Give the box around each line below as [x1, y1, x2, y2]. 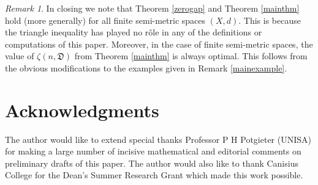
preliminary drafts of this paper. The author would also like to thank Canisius [5, 156, 298, 169]
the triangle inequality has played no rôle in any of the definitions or [5, 26, 262, 38]
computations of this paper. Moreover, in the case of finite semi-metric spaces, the [5, 37, 313, 50]
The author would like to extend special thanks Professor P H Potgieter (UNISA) [5, 132, 311, 145]
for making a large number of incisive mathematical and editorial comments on [5, 145, 301, 158]
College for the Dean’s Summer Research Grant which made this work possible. [5, 169, 303, 181]
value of [5, 49, 34, 62]
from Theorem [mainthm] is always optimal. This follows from [74, 49, 308, 62]
